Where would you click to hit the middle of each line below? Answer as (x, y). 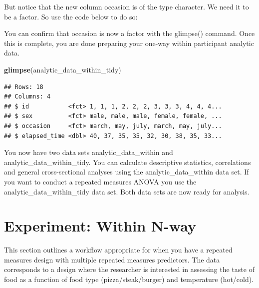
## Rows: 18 (24, 87)
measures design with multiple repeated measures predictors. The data (112, 259)
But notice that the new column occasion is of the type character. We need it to (127, 6)
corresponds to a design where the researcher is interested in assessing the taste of (129, 269)
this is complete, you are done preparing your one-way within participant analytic (129, 43)
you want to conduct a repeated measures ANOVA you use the (100, 181)
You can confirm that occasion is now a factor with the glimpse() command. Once (129, 33)
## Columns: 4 (27, 97)
